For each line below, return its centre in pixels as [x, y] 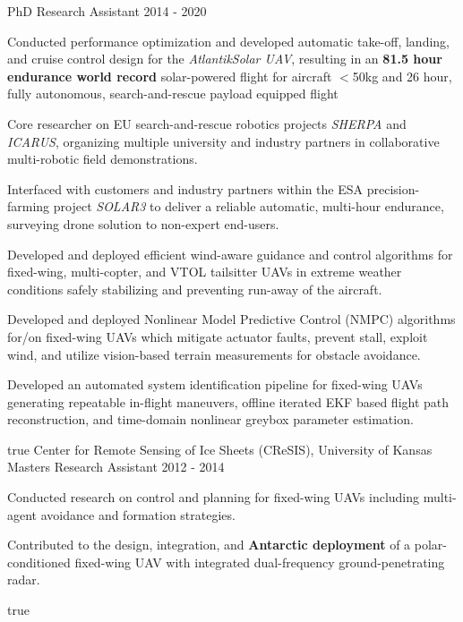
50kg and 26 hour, [402, 76]
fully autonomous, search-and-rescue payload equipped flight [173, 94]
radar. [24, 579]
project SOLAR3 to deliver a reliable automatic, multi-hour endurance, [249, 206]
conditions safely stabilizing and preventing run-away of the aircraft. [195, 289]
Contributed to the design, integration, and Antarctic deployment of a [209, 545]
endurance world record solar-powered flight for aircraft [170, 76]
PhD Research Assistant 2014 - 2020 [107, 11]
